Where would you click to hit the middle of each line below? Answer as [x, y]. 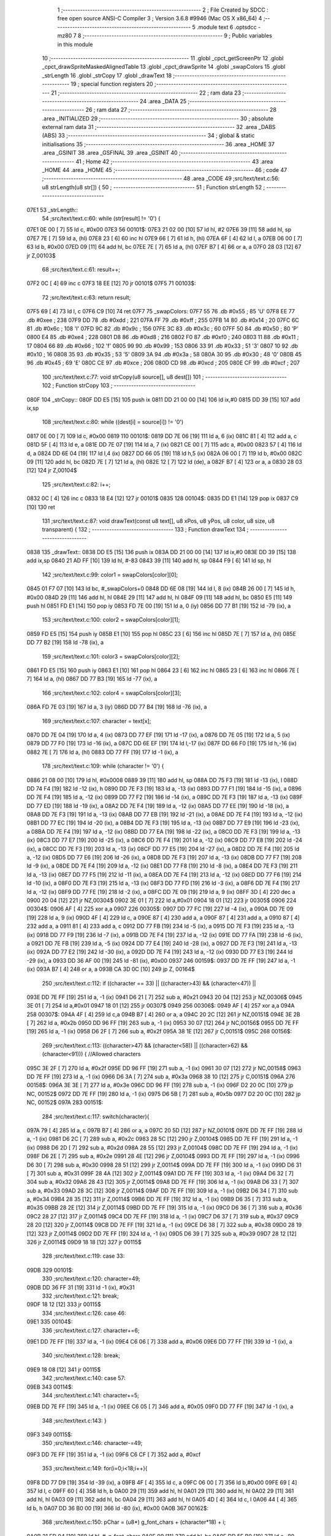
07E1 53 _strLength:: [52, 210]
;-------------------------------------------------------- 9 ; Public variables [177, 36]
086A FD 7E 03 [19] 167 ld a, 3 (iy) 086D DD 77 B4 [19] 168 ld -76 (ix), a [117, 707]
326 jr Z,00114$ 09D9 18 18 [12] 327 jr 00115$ [84, 1242]
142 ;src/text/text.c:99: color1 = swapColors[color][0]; [110, 574]
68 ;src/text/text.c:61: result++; [81, 269]
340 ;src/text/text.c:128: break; [81, 1355]
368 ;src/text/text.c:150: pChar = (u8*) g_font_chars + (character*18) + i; [134, 1522]
